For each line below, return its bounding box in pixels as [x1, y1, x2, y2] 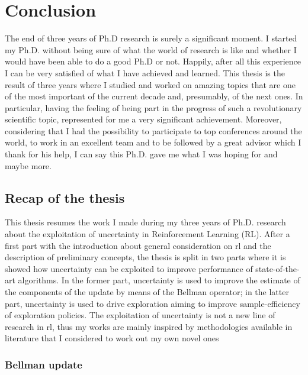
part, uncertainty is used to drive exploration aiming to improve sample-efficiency [5, 297, 300, 309]
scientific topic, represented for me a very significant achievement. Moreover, [5, 113, 282, 125]
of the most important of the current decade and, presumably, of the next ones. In [5, 90, 303, 102]
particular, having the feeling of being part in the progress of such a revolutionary [5, 101, 302, 114]
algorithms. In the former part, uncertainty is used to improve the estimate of [18, 274, 300, 286]
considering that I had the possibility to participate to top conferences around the [5, 124, 302, 137]
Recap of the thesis [5, 188, 125, 206]
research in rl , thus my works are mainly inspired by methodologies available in [5, 320, 293, 332]
